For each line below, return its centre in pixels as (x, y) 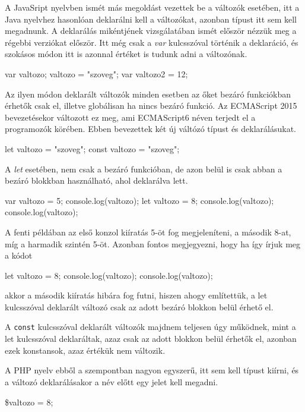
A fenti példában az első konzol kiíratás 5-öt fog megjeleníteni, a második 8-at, (148, 232)
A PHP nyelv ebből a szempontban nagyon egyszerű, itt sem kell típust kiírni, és (152, 370)
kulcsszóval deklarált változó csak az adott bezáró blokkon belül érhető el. (139, 306)
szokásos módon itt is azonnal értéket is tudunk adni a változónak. (126, 54)
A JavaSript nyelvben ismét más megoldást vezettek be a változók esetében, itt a (152, 7)
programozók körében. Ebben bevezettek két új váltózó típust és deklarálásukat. (150, 129)
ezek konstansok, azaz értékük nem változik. (85, 350)
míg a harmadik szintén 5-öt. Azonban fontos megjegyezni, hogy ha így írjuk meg (153, 243)
